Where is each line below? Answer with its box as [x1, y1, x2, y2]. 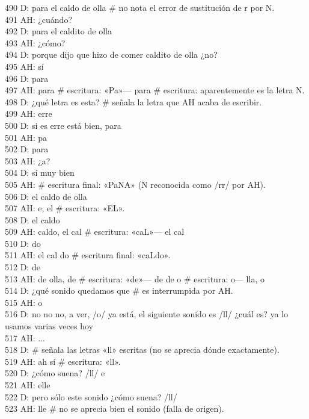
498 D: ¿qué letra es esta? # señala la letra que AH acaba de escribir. [5, 95, 262, 108]
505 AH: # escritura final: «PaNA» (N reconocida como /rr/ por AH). [5, 178, 266, 190]
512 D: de [5, 261, 40, 273]
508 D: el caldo [5, 213, 60, 226]
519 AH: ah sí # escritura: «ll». [5, 355, 121, 367]
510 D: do [5, 237, 41, 249]
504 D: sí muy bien [5, 166, 75, 179]
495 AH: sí [5, 60, 44, 72]
